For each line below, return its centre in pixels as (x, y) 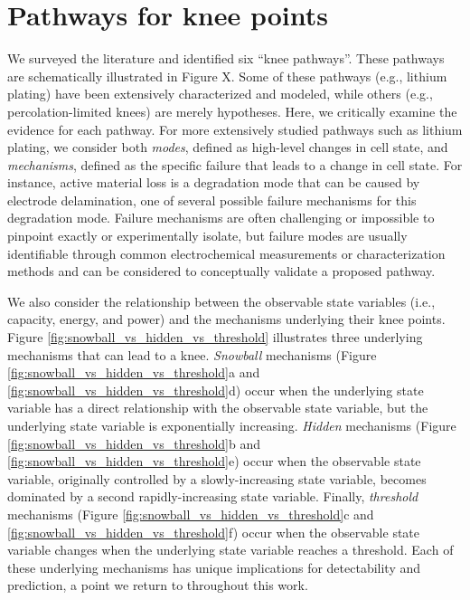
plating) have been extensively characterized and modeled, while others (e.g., (220, 94)
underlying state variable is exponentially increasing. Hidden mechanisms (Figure (232, 425)
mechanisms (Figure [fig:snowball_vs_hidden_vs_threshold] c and (191, 514)
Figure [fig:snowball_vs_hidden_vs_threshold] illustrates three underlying (215, 337)
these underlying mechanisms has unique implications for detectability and (214, 567)
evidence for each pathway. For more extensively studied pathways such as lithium (235, 129)
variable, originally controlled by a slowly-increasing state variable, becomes (217, 478)
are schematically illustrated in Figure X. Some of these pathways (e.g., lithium (227, 76)
